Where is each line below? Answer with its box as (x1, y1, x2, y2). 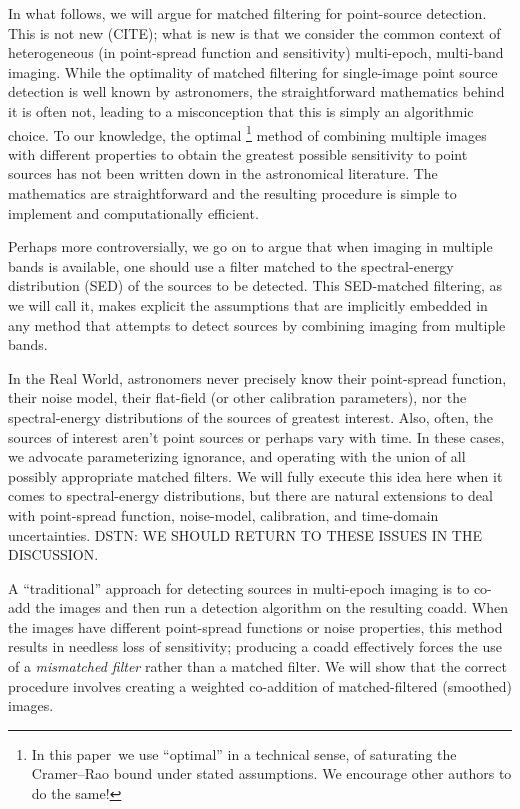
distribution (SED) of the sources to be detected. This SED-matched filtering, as (8, 275, 503, 296)
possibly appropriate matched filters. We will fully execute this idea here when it (8, 465, 503, 486)
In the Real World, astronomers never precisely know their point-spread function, (8, 367, 507, 388)
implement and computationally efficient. (8, 202, 259, 223)
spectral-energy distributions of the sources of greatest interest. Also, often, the (8, 406, 494, 427)
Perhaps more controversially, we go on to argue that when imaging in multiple (8, 236, 493, 257)
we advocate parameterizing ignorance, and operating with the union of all (8, 446, 466, 467)
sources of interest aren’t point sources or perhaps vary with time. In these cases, (8, 426, 505, 447)
